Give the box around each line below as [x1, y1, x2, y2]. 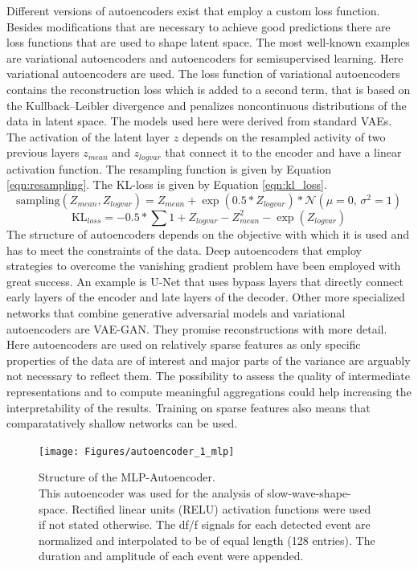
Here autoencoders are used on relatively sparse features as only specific [6, 336, 361, 353]
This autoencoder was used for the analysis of [39, 484, 264, 501]
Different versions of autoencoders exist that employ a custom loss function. [6, 2, 380, 18]
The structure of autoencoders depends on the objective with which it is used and [6, 225, 410, 242]
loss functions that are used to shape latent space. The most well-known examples [6, 34, 410, 51]
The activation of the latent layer [6, 128, 170, 145]
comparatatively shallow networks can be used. [6, 415, 238, 432]
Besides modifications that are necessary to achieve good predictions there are [6, 18, 391, 35]
